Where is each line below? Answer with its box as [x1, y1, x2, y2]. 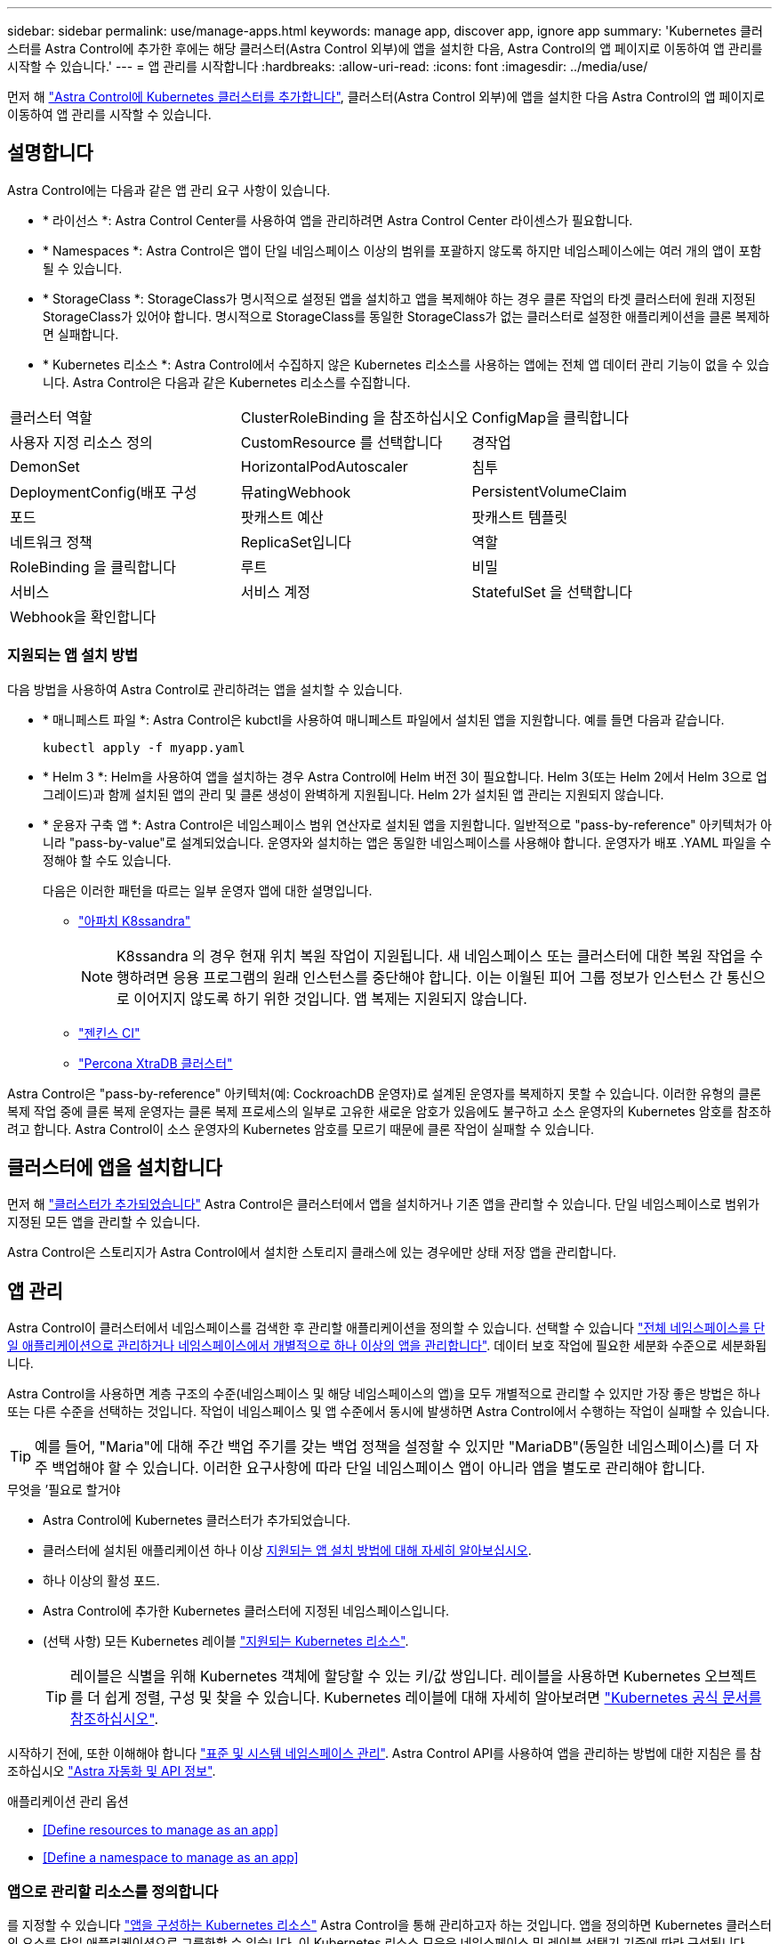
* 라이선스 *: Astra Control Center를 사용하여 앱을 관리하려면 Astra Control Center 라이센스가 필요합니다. [43, 212, 633, 228]
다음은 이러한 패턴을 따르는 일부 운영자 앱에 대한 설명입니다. [43, 882, 373, 898]
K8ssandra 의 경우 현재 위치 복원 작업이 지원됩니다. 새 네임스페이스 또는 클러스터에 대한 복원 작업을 [116, 946, 746, 965]
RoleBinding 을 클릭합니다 [10, 557, 176, 576]
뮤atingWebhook [240, 482, 351, 501]
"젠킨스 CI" [78, 1025, 141, 1041]
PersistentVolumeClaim [471, 482, 627, 500]
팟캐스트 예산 [240, 507, 324, 526]
